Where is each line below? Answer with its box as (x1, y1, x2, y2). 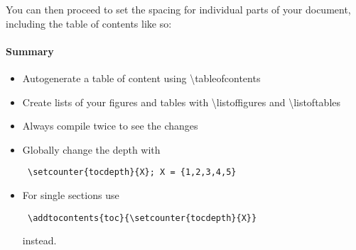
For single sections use (22, 188, 119, 203)
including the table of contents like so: (6, 16, 172, 30)
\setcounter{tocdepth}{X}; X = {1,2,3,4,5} (27, 167, 237, 178)
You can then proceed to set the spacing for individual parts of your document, (6, 2, 351, 16)
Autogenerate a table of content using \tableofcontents (22, 70, 261, 85)
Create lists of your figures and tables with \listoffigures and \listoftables (22, 94, 341, 109)
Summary (6, 43, 54, 58)
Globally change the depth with (22, 142, 161, 157)
